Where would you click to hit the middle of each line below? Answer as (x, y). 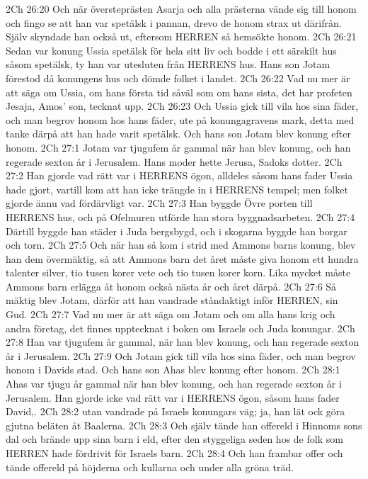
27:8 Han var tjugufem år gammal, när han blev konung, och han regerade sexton (183, 342)
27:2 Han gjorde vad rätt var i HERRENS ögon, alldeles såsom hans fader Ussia (179, 175)
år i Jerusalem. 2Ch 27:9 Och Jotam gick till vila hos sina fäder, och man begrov (181, 355)
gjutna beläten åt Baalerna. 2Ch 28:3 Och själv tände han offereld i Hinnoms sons (184, 425)
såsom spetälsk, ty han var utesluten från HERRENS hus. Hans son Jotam (168, 64)
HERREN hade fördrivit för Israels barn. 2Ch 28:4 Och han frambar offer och (174, 453)
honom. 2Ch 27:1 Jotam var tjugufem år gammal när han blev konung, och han (178, 147)
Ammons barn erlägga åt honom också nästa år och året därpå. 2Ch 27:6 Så (171, 286)
